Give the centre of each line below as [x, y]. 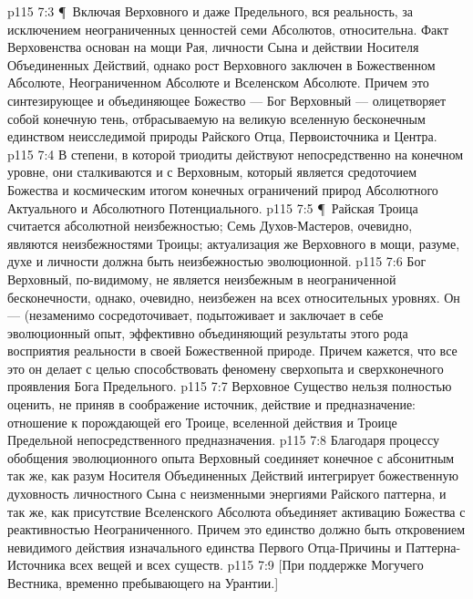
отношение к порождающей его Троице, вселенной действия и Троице [202, 422]
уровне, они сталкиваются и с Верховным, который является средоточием [212, 172]
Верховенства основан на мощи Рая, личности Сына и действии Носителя [213, 47]
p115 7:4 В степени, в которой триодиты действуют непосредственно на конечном [236, 154]
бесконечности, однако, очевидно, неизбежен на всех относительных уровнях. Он [234, 297]
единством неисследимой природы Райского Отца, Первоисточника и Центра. [222, 136]
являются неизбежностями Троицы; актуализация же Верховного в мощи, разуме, [234, 243]
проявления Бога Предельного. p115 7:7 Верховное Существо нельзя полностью [230, 386]
